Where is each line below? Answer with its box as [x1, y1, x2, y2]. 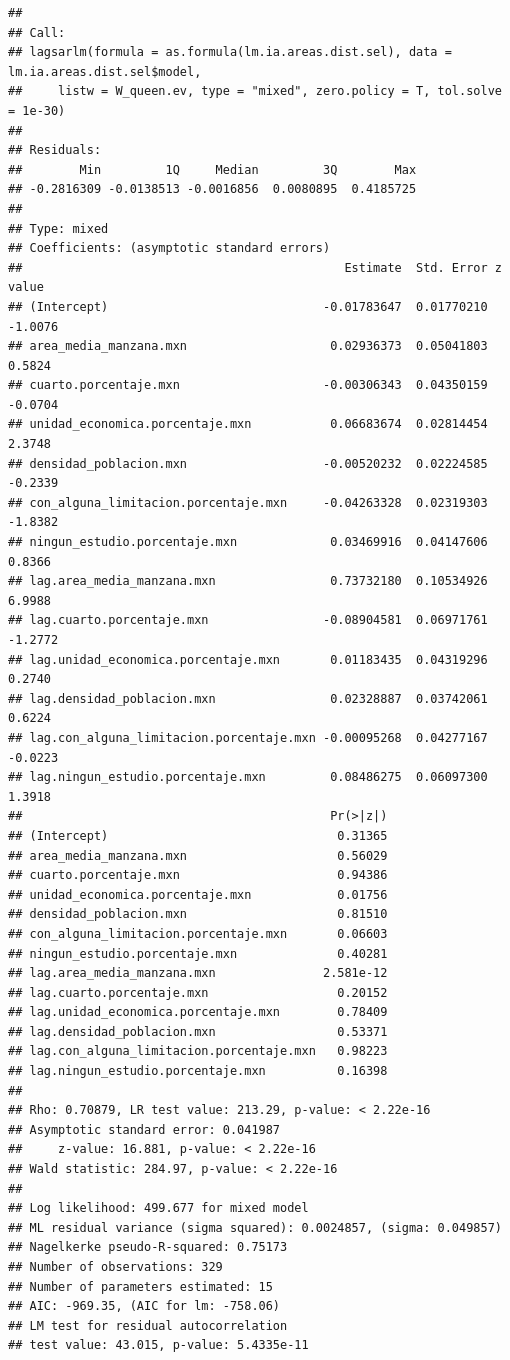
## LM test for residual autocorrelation [8, 1318, 288, 1333]
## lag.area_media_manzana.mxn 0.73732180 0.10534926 [8, 574, 488, 589]
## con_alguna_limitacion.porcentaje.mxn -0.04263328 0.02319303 [8, 495, 488, 510]
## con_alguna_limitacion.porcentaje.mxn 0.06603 [8, 926, 388, 941]
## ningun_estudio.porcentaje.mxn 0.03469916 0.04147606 [8, 535, 488, 550]
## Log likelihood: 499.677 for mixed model [8, 1201, 309, 1216]
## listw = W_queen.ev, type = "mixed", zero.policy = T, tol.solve [8, 84, 502, 99]
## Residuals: [8, 143, 102, 158]
